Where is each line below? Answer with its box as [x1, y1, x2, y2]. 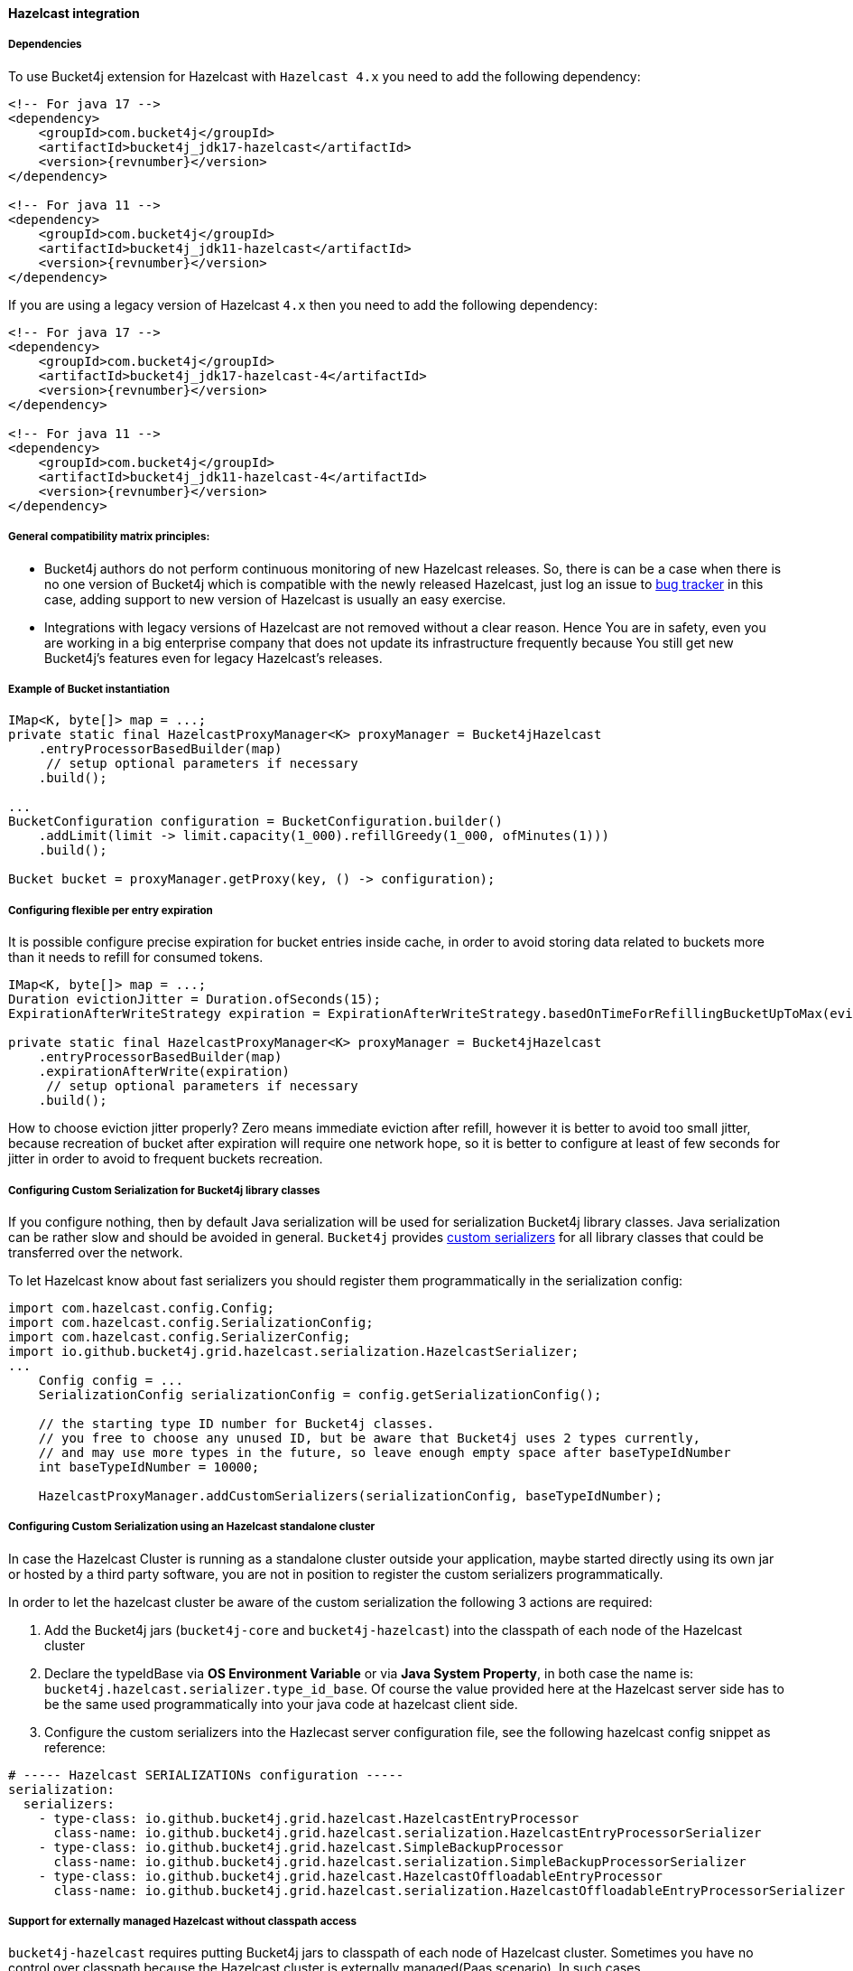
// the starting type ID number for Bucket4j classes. [38, 1415, 435, 1431]
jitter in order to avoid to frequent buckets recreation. [8, 1151, 323, 1167]
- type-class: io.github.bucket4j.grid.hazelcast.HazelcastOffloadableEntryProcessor [38, 1868, 663, 1883]
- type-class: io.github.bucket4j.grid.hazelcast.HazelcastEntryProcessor [38, 1810, 579, 1826]
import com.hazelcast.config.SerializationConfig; [8, 1314, 374, 1330]
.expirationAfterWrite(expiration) [38, 1064, 290, 1079]
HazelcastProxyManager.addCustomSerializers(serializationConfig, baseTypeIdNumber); [38, 1488, 663, 1503]
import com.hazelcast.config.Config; [8, 1300, 275, 1315]
